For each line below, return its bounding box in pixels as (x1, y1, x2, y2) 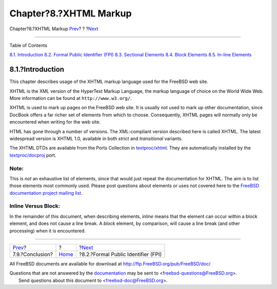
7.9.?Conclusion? (12, 251, 53, 258)
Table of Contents (9, 42, 48, 48)
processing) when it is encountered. (9, 228, 86, 234)
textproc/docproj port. (9, 152, 56, 158)
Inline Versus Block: (9, 202, 61, 210)
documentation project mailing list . (9, 190, 83, 196)
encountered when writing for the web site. (9, 119, 101, 125)
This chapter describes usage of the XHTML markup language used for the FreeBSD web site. (9, 78, 209, 85)
